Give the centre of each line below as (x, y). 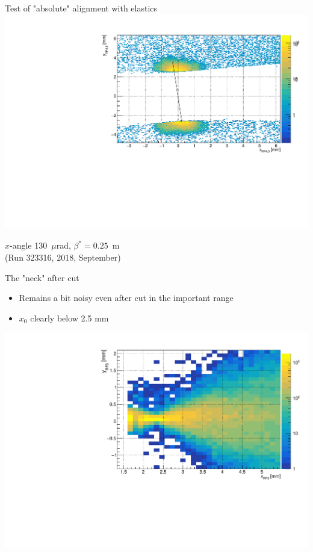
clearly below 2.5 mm (70, 318)
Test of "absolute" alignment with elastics (81, 8)
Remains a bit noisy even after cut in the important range (126, 298)
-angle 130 (29, 245)
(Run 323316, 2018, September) (63, 257)
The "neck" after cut (42, 277)
